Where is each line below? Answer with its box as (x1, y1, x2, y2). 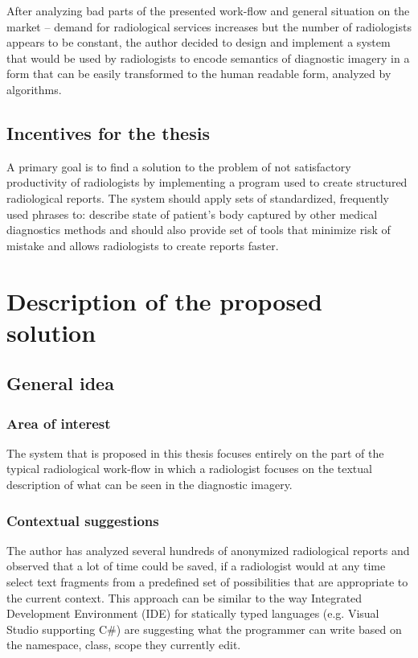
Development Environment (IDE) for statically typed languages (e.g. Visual (6, 605, 379, 622)
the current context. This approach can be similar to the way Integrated (6, 589, 363, 606)
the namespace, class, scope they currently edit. (6, 636, 241, 653)
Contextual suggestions (6, 510, 159, 530)
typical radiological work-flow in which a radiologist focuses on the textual (6, 460, 372, 477)
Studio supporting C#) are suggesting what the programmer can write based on (6, 620, 402, 637)
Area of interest (6, 413, 111, 433)
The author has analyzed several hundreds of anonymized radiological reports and (6, 541, 410, 558)
